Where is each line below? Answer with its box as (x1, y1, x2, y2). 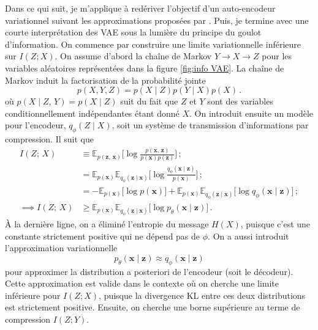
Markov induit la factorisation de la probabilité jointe (5, 73, 206, 86)
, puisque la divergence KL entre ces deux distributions (99, 288, 306, 301)
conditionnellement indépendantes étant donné (5, 106, 180, 119)
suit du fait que (120, 95, 178, 108)
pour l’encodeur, (5, 119, 66, 131)
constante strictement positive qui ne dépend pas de (5, 229, 200, 242)
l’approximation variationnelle (5, 241, 118, 254)
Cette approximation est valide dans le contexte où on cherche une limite (5, 277, 279, 290)
